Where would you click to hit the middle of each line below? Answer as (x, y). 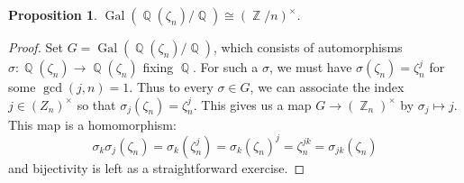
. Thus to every (171, 87)
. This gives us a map (252, 104)
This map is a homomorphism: (92, 124)
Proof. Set (36, 47)
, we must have (310, 67)
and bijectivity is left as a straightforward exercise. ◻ (157, 167)
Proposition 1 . (53, 14)
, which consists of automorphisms (308, 47)
